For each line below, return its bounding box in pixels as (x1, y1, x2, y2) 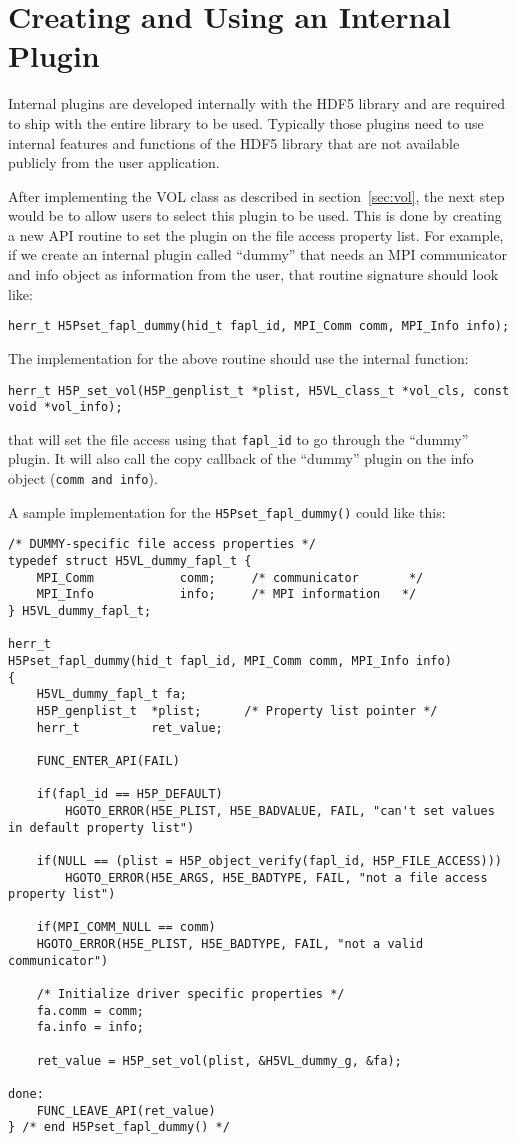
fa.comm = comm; (36, 1003, 145, 1018)
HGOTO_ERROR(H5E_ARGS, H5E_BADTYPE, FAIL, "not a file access (65, 870, 488, 885)
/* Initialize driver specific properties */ (36, 987, 345, 1002)
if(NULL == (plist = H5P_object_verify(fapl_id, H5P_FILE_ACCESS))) (36, 853, 502, 868)
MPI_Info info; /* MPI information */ (36, 587, 417, 602)
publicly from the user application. (8, 152, 220, 173)
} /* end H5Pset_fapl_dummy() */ (8, 1120, 230, 1135)
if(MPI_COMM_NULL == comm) (36, 920, 216, 935)
